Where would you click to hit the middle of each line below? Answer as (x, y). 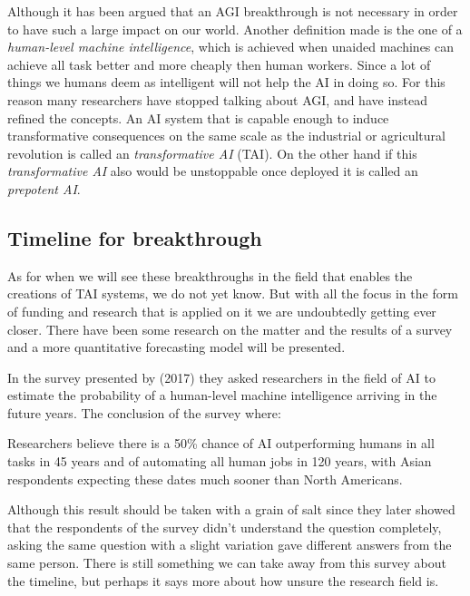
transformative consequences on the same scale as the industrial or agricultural (226, 136)
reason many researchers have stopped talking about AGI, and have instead (218, 99)
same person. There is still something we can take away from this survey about (227, 563)
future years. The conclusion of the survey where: (144, 412)
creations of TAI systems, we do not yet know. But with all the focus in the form (233, 293)
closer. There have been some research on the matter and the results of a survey (230, 329)
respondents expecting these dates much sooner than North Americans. (205, 479)
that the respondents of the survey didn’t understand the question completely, (225, 527)
